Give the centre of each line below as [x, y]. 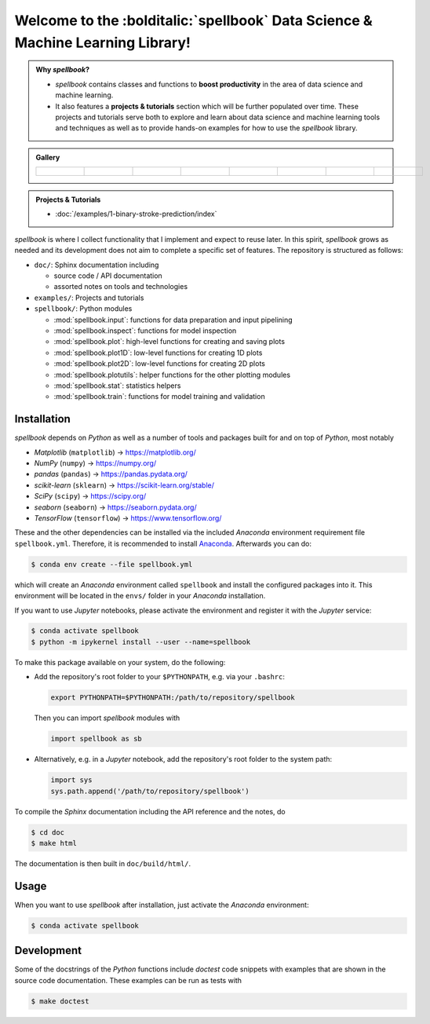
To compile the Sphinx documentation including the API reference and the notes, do [150, 811]
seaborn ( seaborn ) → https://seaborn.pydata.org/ [115, 507]
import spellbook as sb [97, 739]
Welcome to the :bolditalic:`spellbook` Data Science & [193, 20]
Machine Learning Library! [103, 42]
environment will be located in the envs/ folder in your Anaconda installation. [140, 596]
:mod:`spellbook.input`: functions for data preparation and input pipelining [173, 320]
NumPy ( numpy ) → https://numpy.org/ [95, 463]
